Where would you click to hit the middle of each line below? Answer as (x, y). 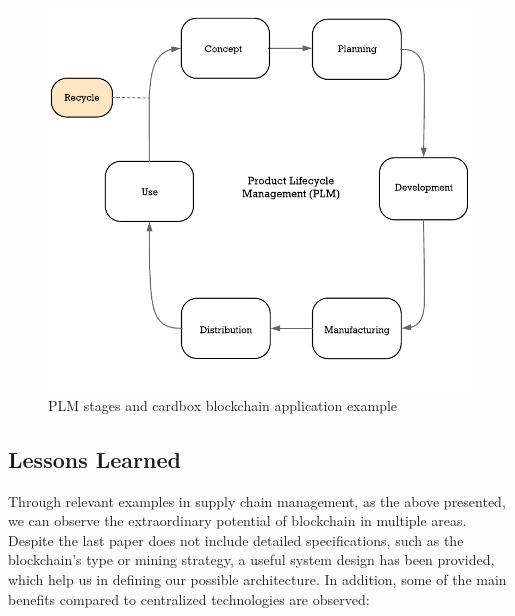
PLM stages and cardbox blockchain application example (223, 404)
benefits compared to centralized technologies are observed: (189, 598)
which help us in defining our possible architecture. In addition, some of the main (257, 578)
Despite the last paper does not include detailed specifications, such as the (236, 539)
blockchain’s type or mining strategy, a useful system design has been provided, (251, 559)
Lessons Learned (94, 458)
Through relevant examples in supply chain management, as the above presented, (257, 500)
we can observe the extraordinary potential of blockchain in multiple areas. (237, 520)
